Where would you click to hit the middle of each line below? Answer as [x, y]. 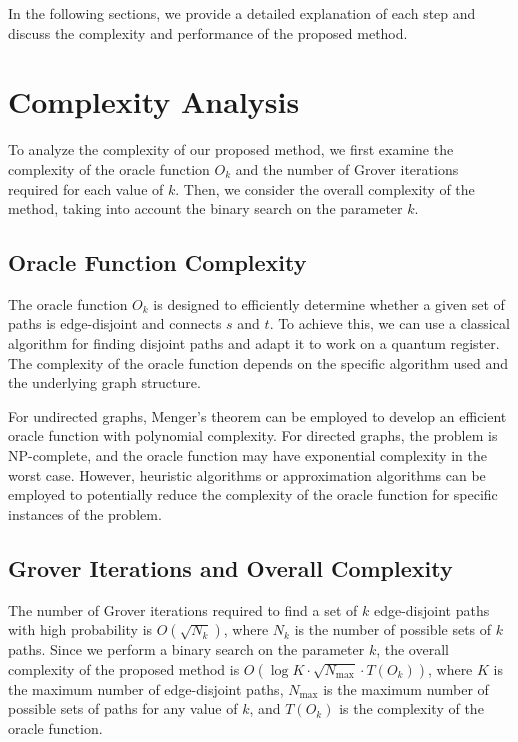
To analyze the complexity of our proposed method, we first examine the [231, 149]
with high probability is [80, 629]
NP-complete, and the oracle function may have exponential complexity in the [247, 455]
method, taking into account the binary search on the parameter [205, 208]
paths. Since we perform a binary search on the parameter [186, 649]
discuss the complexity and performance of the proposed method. [208, 32]
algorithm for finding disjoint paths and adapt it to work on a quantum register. [254, 343]
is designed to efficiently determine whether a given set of [329, 303]
